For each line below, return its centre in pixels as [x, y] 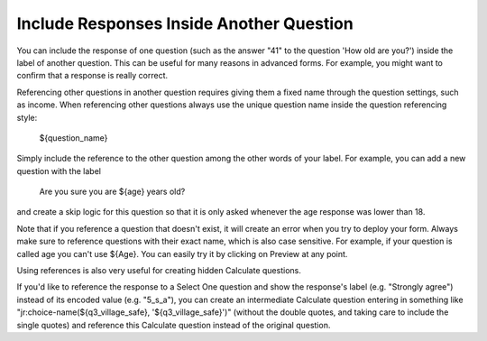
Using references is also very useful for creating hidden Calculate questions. [159, 271]
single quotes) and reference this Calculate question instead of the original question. [174, 325]
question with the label [59, 170]
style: [27, 117]
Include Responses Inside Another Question [185, 23]
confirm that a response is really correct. [92, 76]
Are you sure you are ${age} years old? [112, 192]
